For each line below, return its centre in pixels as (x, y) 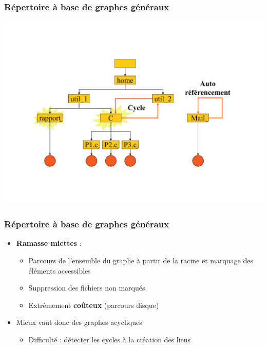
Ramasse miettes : (49, 243)
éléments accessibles (60, 270)
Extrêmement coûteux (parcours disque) (94, 305)
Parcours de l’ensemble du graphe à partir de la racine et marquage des (141, 260)
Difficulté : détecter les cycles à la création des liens (110, 339)
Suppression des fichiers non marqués (87, 288)
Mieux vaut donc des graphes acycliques (79, 322)
